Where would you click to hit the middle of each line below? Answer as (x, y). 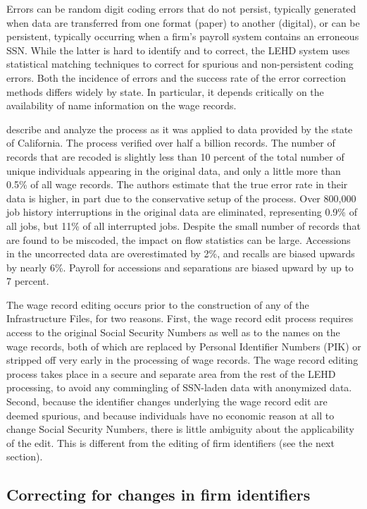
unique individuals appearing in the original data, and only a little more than (174, 170)
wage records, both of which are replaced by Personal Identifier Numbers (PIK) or (184, 346)
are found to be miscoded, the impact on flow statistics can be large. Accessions (179, 239)
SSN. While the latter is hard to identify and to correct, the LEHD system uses (178, 50)
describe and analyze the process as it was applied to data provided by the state (180, 129)
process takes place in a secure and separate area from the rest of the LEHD (171, 373)
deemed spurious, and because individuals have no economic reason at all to (170, 415)
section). (25, 456)
